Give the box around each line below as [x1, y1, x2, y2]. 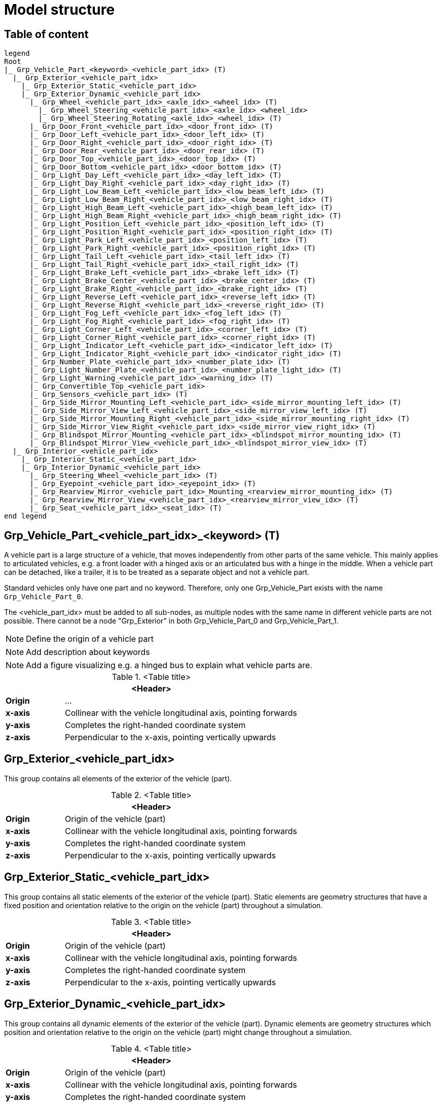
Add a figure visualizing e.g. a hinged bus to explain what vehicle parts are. [26, 660, 312, 671]
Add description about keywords [26, 647, 150, 658]
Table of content [4, 27, 89, 41]
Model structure [4, 1, 115, 18]
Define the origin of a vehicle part [26, 634, 154, 644]
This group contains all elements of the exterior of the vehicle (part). [4, 774, 232, 783]
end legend [4, 512, 47, 521]
